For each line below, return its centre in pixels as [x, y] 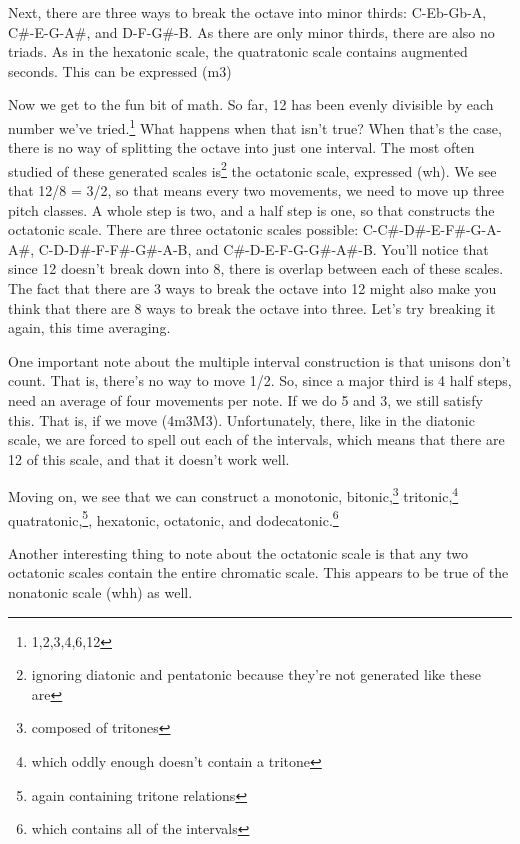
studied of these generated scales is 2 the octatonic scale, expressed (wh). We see [252, 169]
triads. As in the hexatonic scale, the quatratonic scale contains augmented [238, 51]
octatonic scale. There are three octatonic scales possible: [183, 229]
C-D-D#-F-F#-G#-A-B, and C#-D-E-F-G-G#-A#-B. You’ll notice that [263, 248]
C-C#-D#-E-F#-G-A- [432, 229]
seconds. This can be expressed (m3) [120, 70]
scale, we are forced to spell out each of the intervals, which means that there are [256, 439]
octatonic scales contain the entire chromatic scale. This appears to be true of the [258, 572]
